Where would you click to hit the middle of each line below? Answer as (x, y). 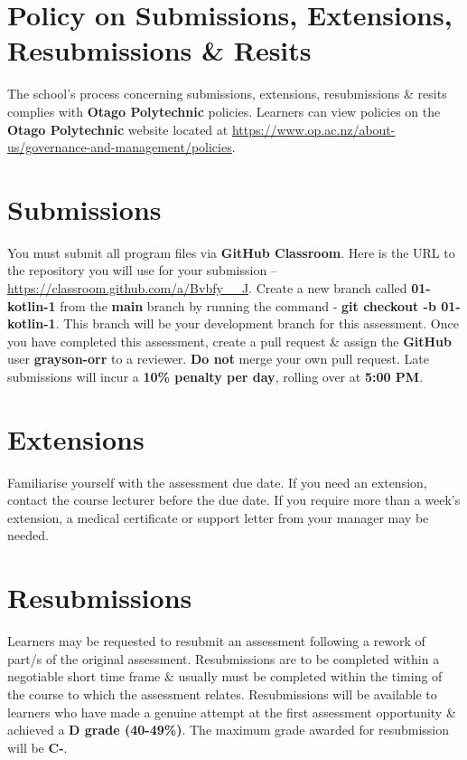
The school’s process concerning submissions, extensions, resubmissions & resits (227, 94)
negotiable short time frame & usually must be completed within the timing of (225, 676)
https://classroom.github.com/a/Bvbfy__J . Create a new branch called (207, 288)
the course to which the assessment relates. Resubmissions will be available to (222, 693)
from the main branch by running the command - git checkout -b (248, 305)
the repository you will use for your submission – (142, 270)
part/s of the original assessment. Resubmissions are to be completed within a (224, 658)
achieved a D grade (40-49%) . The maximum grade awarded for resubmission (228, 730)
